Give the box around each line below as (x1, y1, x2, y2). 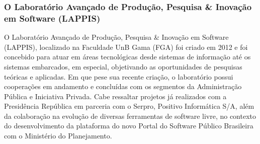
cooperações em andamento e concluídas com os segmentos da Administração (4, 81, 242, 92)
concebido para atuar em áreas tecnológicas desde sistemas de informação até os (4, 51, 251, 62)
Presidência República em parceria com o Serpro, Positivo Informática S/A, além (4, 101, 254, 111)
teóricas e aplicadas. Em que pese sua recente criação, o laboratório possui (4, 71, 233, 82)
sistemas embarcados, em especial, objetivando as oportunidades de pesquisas (4, 61, 242, 71)
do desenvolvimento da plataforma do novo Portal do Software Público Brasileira (4, 120, 253, 131)
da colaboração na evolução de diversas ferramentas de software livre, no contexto (4, 110, 256, 121)
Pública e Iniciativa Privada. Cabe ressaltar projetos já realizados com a (4, 91, 227, 101)
